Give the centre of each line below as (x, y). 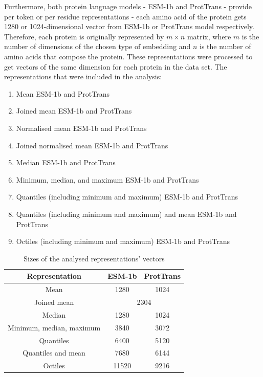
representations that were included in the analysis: (83, 76)
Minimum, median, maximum (54, 327)
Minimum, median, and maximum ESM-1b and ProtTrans (107, 179)
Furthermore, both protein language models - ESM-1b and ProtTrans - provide (128, 6)
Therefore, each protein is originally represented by (84, 36)
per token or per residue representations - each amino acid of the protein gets (125, 16)
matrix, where (209, 36)
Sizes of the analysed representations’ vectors (94, 258)
